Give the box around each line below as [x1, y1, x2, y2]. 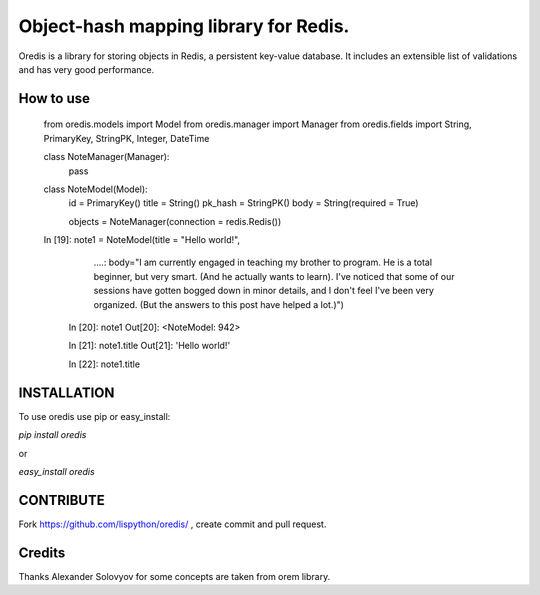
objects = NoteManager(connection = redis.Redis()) [68, 215, 282, 227]
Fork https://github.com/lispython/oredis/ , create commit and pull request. [18, 518, 327, 530]
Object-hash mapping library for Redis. [18, 15, 350, 37]
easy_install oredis [18, 465, 95, 477]
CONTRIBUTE [18, 491, 105, 509]
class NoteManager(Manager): [43, 151, 170, 163]
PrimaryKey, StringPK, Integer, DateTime [43, 132, 210, 144]
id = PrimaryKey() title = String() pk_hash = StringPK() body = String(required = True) [68, 197, 419, 209]
